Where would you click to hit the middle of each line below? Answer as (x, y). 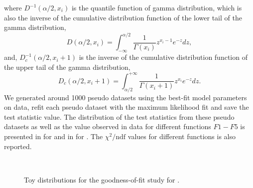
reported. (18, 146)
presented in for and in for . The (54, 136)
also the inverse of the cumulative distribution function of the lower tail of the (123, 17)
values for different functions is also (182, 136)
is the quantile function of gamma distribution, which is (157, 7)
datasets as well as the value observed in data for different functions (108, 126)
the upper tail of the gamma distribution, (67, 67)
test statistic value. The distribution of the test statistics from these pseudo (119, 116)
